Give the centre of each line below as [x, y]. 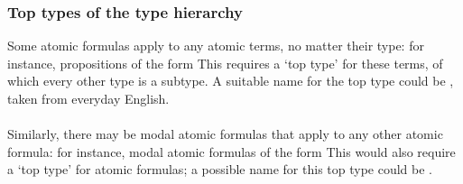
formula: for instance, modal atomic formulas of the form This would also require [231, 151]
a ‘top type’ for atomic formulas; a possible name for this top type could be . [220, 169]
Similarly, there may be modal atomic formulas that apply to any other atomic [225, 134]
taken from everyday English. [88, 98]
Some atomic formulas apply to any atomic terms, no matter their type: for [216, 46]
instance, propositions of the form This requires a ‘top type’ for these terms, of [225, 63]
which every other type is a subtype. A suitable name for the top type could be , [231, 81]
